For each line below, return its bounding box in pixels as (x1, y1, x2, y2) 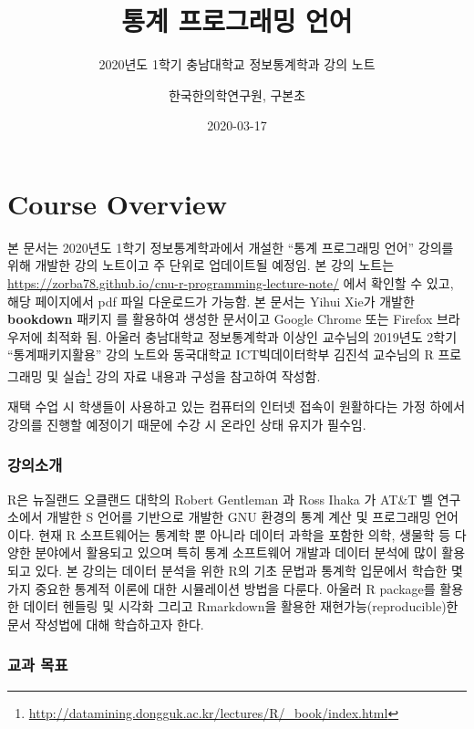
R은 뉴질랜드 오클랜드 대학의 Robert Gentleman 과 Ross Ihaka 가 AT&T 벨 (7, 489, 434, 508)
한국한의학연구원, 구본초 (168, 85, 306, 104)
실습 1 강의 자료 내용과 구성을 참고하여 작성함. (62, 364, 321, 385)
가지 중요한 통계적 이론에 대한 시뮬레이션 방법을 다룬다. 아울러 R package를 (7, 578, 436, 598)
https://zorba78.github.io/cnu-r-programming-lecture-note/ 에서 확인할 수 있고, (7, 274, 454, 293)
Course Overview (7, 184, 227, 222)
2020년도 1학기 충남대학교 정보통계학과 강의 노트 (98, 55, 376, 74)
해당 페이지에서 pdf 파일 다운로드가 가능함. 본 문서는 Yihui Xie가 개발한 (7, 291, 415, 310)
